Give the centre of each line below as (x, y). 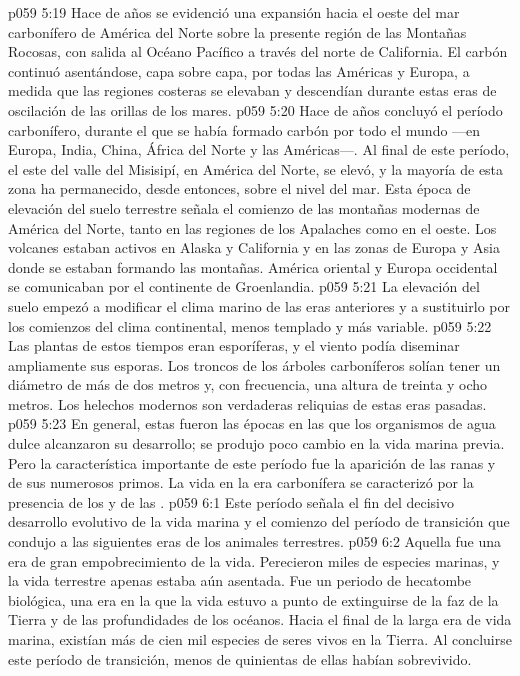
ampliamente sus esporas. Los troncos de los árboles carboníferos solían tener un (254, 364)
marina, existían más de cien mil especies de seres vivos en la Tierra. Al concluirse (260, 639)
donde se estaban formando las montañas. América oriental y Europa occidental (253, 266)
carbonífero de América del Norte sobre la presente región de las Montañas (237, 31)
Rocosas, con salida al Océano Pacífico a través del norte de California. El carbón (258, 51)
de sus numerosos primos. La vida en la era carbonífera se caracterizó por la (241, 482)
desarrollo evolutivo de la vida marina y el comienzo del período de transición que (259, 521)
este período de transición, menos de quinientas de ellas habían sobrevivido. (240, 658)
